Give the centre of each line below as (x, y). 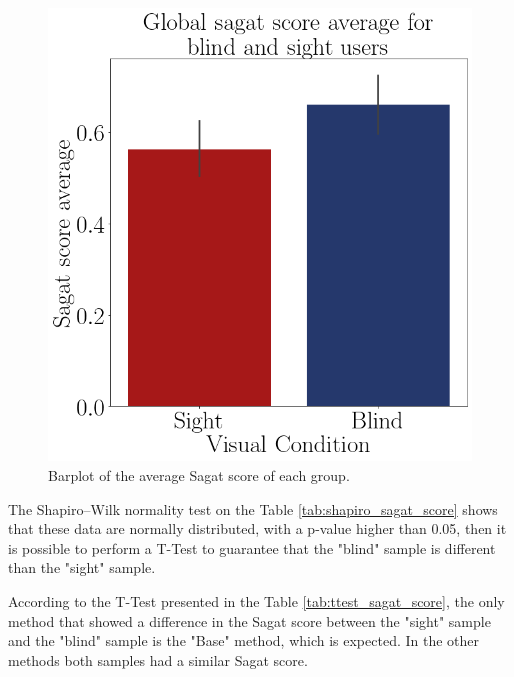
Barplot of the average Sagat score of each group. (199, 475)
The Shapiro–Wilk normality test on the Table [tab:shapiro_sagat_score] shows (253, 508)
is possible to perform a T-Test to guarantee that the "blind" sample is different (252, 547)
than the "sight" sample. (82, 567)
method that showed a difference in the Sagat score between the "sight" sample (249, 620)
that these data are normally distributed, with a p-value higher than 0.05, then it (257, 528)
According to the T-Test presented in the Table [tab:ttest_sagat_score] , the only (256, 601)
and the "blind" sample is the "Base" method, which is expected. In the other (244, 640)
